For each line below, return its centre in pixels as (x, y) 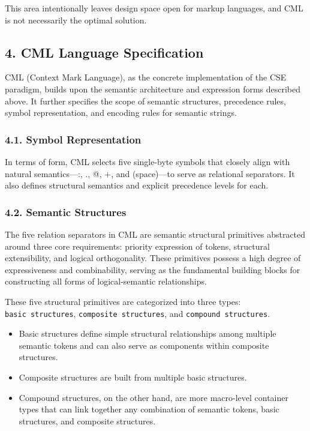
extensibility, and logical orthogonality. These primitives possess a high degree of (153, 258)
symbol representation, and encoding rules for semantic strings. (121, 113)
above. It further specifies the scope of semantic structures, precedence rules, (145, 101)
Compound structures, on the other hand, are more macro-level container (154, 397)
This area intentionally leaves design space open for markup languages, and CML (154, 8)
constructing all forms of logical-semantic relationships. (106, 281)
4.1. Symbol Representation (73, 139)
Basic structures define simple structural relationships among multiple (148, 333)
